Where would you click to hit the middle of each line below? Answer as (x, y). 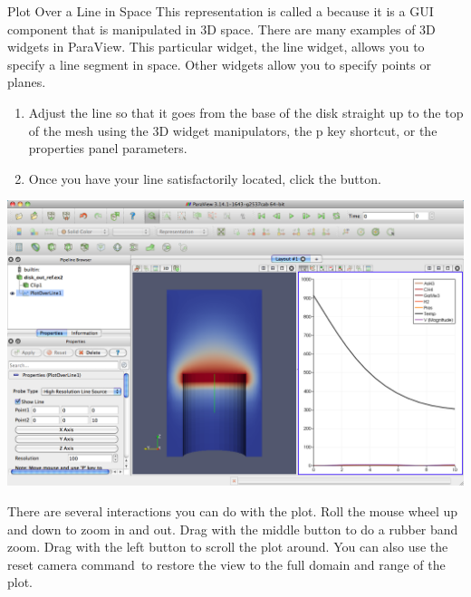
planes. (27, 82)
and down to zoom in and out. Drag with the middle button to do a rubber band (233, 529)
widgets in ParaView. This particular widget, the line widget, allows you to (216, 47)
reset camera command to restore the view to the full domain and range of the (226, 564)
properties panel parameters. (108, 148)
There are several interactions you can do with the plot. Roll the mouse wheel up (233, 510)
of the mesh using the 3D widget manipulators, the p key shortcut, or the (233, 130)
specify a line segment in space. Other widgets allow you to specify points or (219, 64)
